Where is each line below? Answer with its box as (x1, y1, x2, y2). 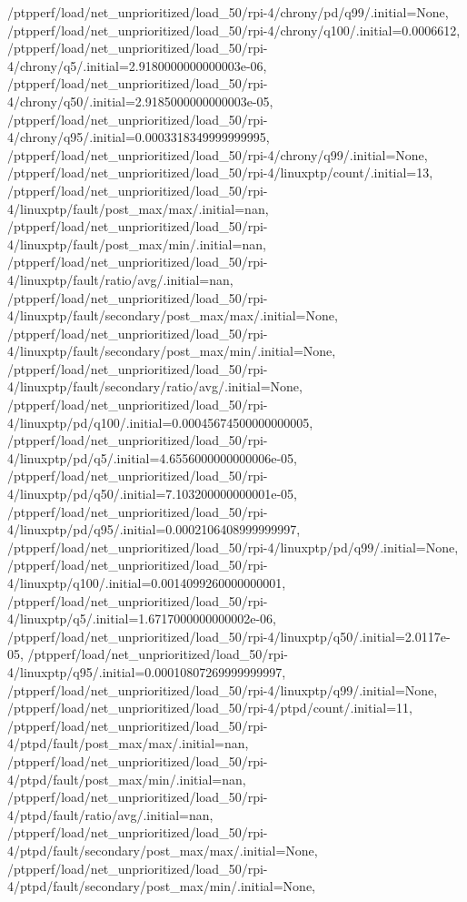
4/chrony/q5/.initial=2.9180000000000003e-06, (7, 56, 267, 75)
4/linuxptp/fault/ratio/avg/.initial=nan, (7, 269, 233, 289)
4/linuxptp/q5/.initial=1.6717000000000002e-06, (7, 609, 277, 628)
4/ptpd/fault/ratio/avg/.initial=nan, (7, 805, 214, 824)
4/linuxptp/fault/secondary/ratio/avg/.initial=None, (7, 377, 303, 396)
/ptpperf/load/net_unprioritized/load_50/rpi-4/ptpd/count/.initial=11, (7, 698, 412, 717)
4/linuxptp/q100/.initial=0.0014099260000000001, (7, 573, 286, 592)
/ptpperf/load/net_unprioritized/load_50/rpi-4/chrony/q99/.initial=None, (7, 145, 428, 164)
